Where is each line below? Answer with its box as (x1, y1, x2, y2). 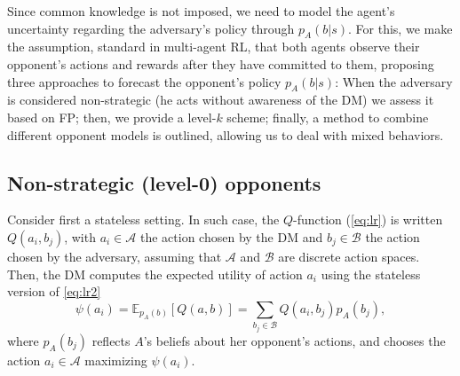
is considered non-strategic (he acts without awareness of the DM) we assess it (7, 90, 434, 109)
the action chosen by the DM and (139, 227, 323, 246)
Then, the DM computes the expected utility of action (7, 264, 303, 283)
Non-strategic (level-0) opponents (7, 168, 321, 196)
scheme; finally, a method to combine (226, 107, 429, 126)
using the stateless (321, 264, 421, 283)
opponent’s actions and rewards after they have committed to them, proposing (7, 54, 434, 73)
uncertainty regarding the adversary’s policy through (7, 19, 295, 37)
